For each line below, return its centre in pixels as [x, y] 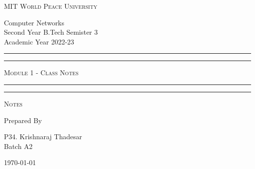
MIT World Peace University [51, 6]
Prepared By [23, 120]
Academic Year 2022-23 [39, 41]
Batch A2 [18, 146]
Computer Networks [34, 22]
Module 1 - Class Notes [41, 73]
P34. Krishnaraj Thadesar [43, 137]
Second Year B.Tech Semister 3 [51, 32]
